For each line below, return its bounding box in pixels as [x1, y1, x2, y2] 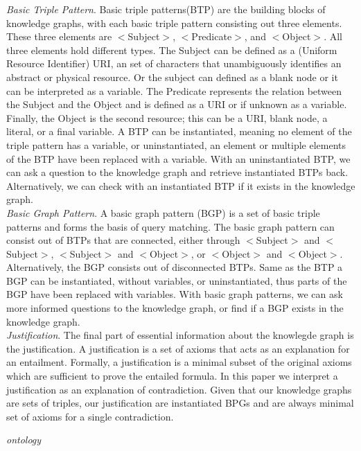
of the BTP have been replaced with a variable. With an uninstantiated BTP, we [6, 151, 351, 166]
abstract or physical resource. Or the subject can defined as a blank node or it [6, 69, 338, 84]
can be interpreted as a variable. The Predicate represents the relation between [6, 83, 342, 98]
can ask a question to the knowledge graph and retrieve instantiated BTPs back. [6, 165, 349, 179]
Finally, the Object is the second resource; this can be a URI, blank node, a [6, 110, 328, 125]
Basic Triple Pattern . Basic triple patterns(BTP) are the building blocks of [6, 2, 326, 16]
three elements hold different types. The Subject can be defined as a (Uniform [6, 42, 337, 57]
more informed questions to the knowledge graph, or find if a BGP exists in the [6, 301, 344, 315]
